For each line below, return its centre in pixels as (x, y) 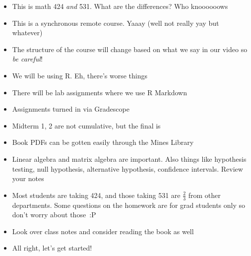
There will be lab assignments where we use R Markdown (99, 92)
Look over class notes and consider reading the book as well (103, 231)
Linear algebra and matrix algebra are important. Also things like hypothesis (129, 159)
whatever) (27, 32)
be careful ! (27, 59)
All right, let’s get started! (52, 248)
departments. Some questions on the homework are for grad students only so (129, 205)
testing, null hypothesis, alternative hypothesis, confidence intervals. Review (127, 168)
